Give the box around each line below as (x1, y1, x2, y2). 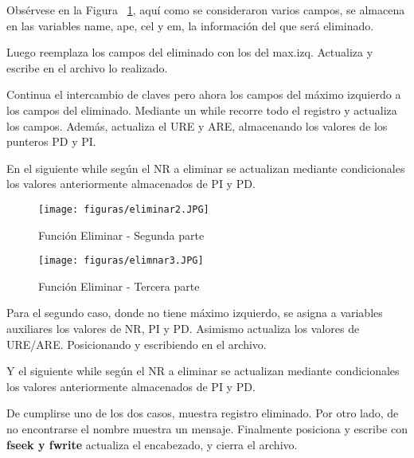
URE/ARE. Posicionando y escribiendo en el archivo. (6, 335, 267, 352)
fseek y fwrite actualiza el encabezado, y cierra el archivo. (6, 436, 298, 452)
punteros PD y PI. (6, 133, 96, 150)
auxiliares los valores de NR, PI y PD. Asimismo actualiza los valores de (6, 320, 360, 337)
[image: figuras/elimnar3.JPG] (38, 255, 204, 267)
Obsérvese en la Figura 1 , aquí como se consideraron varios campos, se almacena (6, 2, 405, 18)
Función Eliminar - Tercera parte (38, 277, 200, 294)
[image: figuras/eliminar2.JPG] (38, 203, 209, 215)
